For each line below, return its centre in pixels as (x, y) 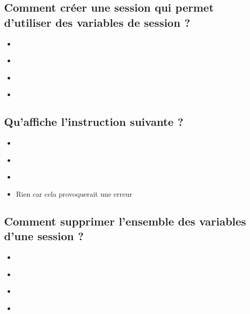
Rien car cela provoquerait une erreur (74, 193)
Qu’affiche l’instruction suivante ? (94, 122)
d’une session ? (44, 236)
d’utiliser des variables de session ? (97, 22)
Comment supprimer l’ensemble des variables (125, 221)
